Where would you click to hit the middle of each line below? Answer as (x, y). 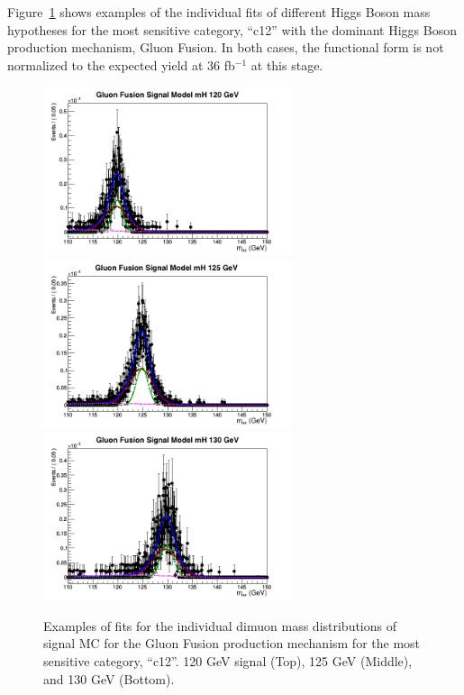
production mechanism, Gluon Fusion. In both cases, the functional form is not (226, 47)
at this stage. (287, 64)
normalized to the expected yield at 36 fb (121, 64)
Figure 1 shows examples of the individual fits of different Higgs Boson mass (219, 12)
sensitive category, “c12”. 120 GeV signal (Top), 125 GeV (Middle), (228, 661)
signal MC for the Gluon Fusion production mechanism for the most (232, 643)
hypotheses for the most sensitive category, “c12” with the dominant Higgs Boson (232, 29)
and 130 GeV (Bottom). (109, 678)
